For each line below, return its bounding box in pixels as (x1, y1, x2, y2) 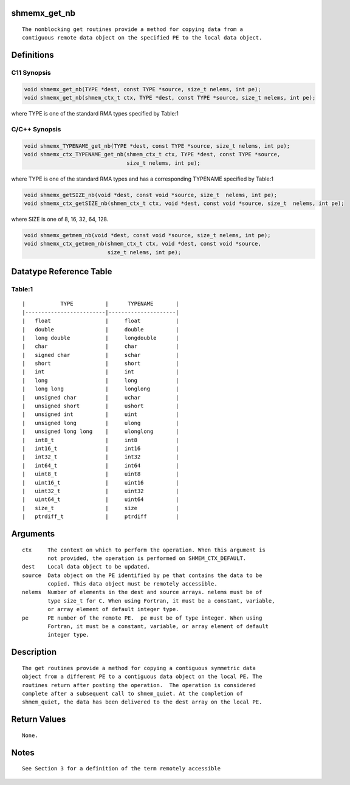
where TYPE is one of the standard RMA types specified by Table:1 (11, 110, 179, 117)
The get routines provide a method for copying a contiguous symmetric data (22, 665, 256, 671)
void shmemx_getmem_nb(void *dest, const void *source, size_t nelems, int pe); (24, 232, 271, 238)
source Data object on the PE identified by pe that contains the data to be (22, 572, 262, 579)
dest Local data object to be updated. (22, 563, 151, 570)
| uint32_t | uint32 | (22, 487, 179, 494)
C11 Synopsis (11, 69, 51, 77)
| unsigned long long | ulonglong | (22, 428, 179, 435)
